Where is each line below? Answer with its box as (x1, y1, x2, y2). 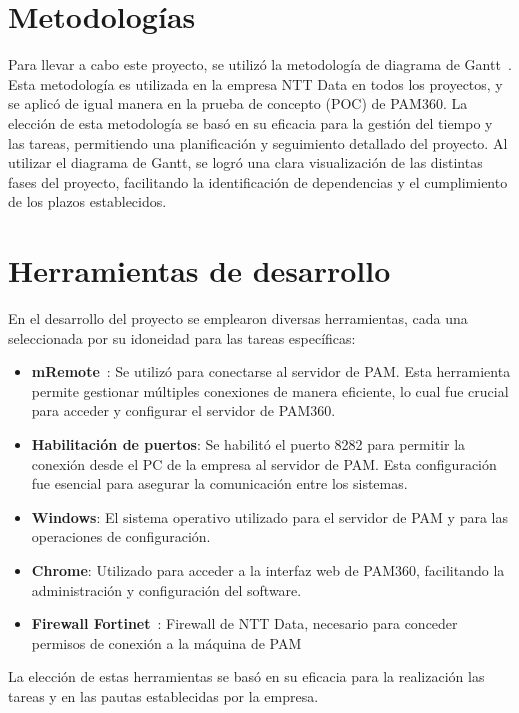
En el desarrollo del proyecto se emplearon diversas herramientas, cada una (8, 308, 468, 328)
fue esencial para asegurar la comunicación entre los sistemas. (31, 473, 408, 494)
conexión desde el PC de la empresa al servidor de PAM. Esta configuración (31, 453, 497, 474)
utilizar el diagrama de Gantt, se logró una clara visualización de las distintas (8, 152, 483, 173)
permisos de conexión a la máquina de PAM (31, 632, 302, 653)
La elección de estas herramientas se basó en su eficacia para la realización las (8, 666, 485, 687)
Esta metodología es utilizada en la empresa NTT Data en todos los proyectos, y (8, 73, 503, 94)
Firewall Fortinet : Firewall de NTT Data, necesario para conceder (31, 613, 458, 634)
